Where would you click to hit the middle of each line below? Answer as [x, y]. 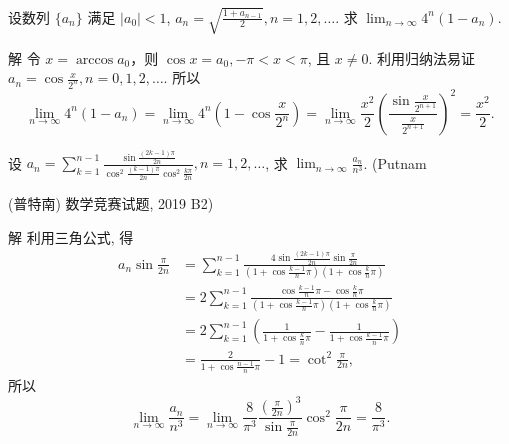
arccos [94, 59]
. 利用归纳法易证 [422, 57]
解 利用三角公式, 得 [71, 236]
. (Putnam [395, 162]
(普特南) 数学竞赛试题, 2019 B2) [111, 202]
